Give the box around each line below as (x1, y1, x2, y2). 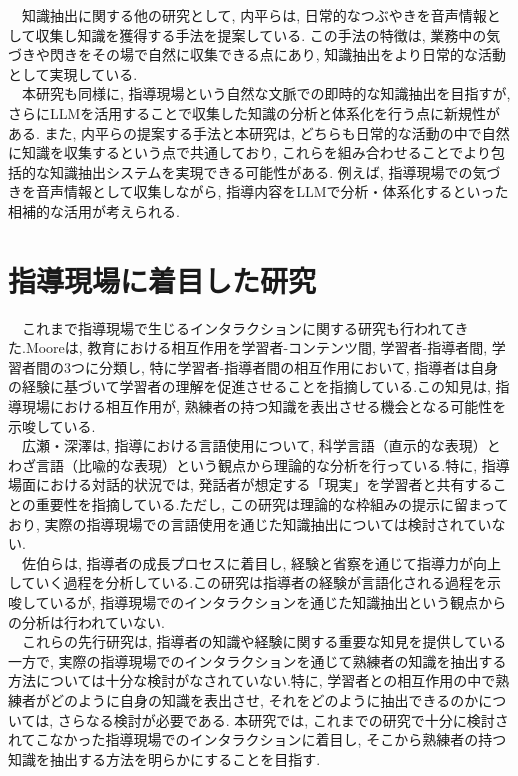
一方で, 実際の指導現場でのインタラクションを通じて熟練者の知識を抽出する (8, 650, 507, 671)
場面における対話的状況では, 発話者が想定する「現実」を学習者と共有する (8, 474, 493, 495)
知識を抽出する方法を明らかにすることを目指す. (8, 748, 321, 769)
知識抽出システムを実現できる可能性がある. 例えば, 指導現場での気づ (49, 161, 501, 182)
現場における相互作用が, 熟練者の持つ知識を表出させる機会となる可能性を (21, 396, 507, 417)
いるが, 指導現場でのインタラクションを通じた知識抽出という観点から (49, 591, 507, 612)
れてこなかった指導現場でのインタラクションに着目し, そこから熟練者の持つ (8, 729, 507, 750)
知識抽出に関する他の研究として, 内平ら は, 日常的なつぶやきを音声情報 (21, 5, 487, 25)
